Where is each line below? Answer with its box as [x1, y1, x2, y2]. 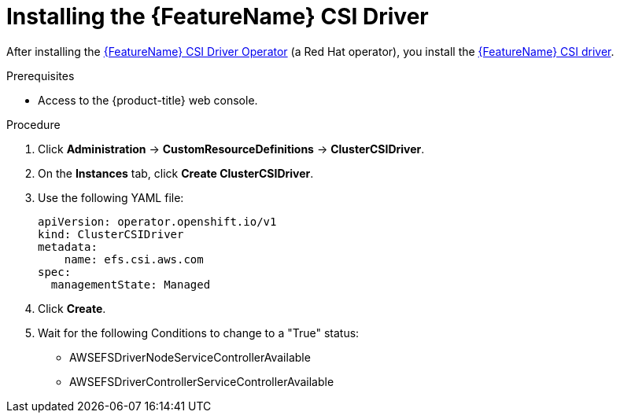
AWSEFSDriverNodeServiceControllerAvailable [69, 350, 311, 364]
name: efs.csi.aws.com [64, 252, 204, 266]
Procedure [6, 117, 61, 131]
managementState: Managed [50, 277, 211, 291]
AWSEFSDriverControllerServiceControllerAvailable [69, 374, 334, 388]
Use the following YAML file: [38, 190, 184, 204]
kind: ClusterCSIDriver [38, 227, 184, 241]
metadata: [38, 240, 98, 253]
